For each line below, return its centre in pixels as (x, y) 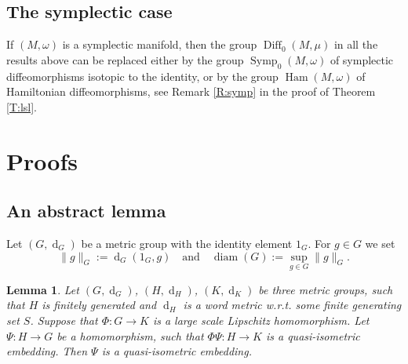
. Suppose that (64, 320)
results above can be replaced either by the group (125, 59)
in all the (356, 44)
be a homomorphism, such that (130, 335)
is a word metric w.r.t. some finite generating (292, 305)
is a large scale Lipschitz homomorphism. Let (261, 320)
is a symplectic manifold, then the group (160, 44)
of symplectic (362, 59)
